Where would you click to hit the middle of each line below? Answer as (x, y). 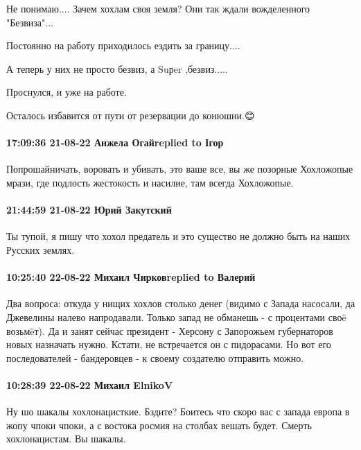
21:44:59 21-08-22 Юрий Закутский (89, 210)
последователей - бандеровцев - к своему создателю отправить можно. (155, 357)
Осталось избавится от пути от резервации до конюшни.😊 (131, 115)
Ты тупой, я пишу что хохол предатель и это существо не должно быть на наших (178, 236)
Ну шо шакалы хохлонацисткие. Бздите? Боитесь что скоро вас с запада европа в (178, 412)
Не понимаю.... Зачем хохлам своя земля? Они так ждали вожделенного (158, 8)
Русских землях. (41, 249)
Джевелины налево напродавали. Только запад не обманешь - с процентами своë (176, 317)
